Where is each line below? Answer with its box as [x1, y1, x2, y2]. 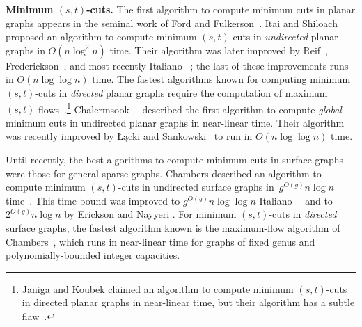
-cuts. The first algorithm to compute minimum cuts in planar [86, 2, 356, 16]
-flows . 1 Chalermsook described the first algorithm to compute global [35, 99, 342, 116]
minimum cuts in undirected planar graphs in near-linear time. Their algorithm [6, 115, 345, 129]
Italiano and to [259, 193, 333, 207]
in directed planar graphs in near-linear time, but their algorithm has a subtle [22, 295, 355, 310]
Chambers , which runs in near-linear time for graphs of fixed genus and [6, 234, 315, 248]
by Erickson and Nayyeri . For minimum [64, 207, 237, 221]
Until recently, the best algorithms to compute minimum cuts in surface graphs [6, 152, 344, 166]
